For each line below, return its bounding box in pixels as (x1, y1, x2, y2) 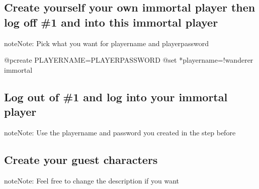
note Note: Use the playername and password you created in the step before (4, 127, 236, 137)
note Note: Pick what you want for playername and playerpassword (4, 38, 209, 48)
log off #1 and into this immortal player (4, 14, 218, 30)
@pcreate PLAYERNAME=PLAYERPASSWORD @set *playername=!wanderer (4, 55, 253, 65)
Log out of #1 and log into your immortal (4, 89, 228, 104)
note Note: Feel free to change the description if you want (4, 175, 180, 185)
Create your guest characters (4, 151, 158, 167)
